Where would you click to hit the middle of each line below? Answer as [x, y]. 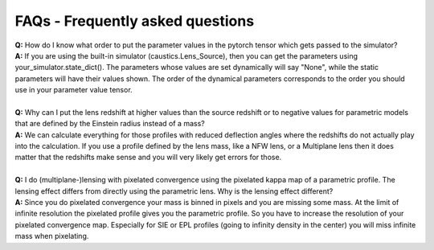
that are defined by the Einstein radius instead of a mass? [110, 124]
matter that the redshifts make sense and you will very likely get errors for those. [148, 158]
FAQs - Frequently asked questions [135, 21]
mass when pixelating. [52, 236]
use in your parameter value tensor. [74, 90]
